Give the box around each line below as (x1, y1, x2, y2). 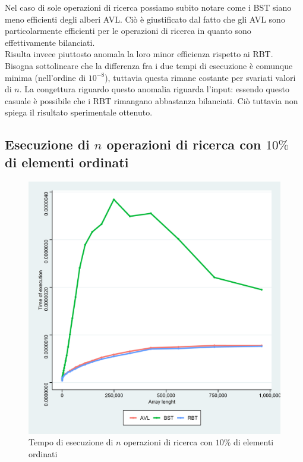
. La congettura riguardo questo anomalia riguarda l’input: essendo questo (19, 83, 289, 95)
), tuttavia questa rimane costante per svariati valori (105, 71, 296, 83)
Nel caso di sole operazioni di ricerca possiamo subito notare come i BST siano (5, 1, 292, 13)
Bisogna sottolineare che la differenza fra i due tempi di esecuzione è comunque (5, 59, 293, 71)
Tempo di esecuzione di (29, 436, 113, 448)
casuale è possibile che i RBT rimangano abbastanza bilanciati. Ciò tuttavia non (5, 94, 298, 107)
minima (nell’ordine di (5, 71, 86, 83)
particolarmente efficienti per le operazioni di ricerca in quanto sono (5, 24, 251, 37)
